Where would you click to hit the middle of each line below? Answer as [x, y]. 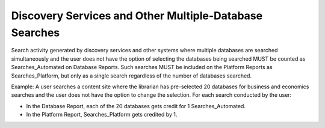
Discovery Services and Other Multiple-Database [137, 16]
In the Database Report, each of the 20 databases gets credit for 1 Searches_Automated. [136, 106]
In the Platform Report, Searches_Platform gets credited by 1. [102, 115]
